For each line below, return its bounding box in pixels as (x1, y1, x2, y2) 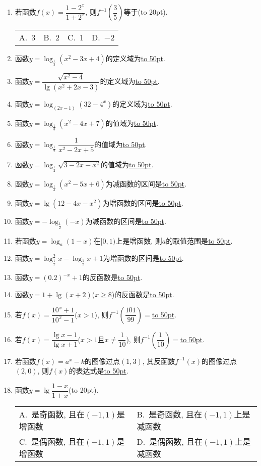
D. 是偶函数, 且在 (137, 435, 203, 447)
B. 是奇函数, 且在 (137, 408, 203, 420)
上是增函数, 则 (115, 235, 162, 246)
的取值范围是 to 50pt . (166, 235, 233, 246)
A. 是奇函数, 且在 (19, 408, 85, 420)
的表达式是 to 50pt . (69, 365, 128, 376)
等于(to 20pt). (123, 7, 168, 17)
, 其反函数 (142, 355, 175, 366)
